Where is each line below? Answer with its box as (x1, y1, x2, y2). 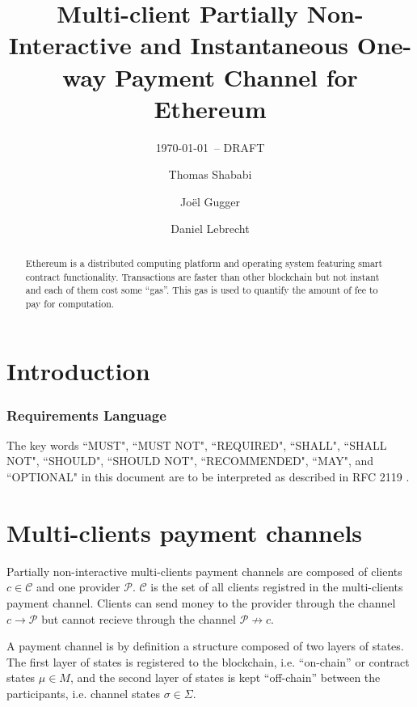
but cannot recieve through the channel (41, 610, 236, 627)
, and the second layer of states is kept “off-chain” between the (69, 669, 381, 686)
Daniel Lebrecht (171, 220, 250, 237)
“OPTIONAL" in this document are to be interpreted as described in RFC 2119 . (6, 468, 410, 485)
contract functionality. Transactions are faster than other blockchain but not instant (25, 269, 380, 283)
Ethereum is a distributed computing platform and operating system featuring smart (25, 256, 383, 269)
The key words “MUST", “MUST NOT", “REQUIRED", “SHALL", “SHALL (6, 436, 387, 453)
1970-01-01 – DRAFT (155, 138, 265, 155)
